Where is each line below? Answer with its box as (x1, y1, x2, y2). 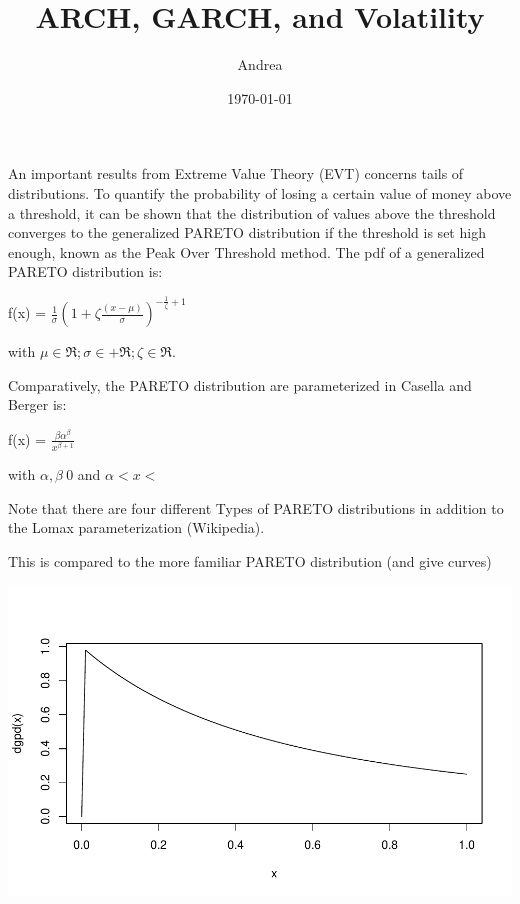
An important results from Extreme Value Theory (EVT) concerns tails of (8, 163, 464, 184)
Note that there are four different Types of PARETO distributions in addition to (8, 497, 504, 518)
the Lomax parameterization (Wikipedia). (8, 517, 265, 538)
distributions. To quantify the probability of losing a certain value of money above (8, 182, 512, 203)
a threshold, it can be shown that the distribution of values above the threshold (8, 202, 496, 223)
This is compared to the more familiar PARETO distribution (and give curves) (8, 550, 492, 571)
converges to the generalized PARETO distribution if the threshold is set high (8, 222, 486, 243)
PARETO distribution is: (8, 261, 163, 282)
